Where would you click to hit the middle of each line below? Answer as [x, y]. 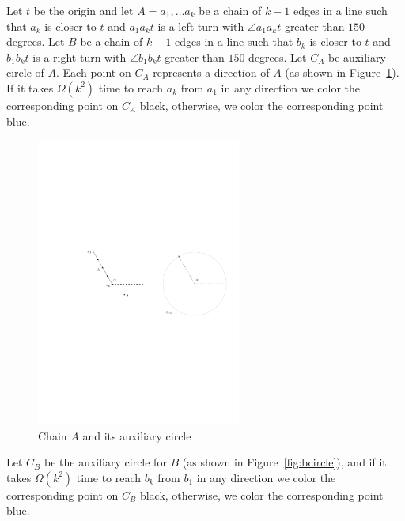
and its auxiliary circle [137, 435]
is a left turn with [201, 26]
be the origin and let [83, 10]
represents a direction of [211, 72]
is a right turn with [79, 57]
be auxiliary [357, 57]
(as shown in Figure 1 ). [342, 72]
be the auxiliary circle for [105, 462]
